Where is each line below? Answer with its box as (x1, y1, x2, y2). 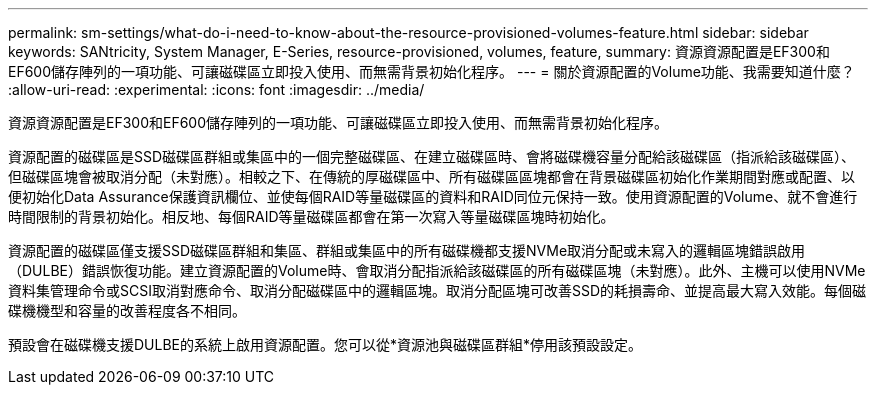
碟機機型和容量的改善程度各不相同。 (8, 302, 246, 319)
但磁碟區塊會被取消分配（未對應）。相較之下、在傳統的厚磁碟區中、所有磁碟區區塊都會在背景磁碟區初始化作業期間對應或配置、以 (8, 168, 855, 185)
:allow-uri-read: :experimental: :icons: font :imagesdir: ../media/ (8, 81, 425, 98)
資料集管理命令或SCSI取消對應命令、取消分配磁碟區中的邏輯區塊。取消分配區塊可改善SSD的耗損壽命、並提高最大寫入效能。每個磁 (8, 282, 867, 299)
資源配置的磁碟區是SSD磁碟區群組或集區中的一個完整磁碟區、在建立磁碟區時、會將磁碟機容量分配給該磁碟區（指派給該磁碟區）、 (8, 148, 856, 165)
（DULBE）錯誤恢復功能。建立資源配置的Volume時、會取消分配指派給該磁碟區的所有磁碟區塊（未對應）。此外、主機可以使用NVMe (8, 262, 866, 279)
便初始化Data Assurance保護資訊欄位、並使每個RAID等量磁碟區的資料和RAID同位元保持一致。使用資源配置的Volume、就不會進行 (8, 188, 858, 205)
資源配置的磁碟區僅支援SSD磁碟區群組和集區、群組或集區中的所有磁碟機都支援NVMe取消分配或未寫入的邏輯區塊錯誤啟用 (8, 242, 806, 259)
